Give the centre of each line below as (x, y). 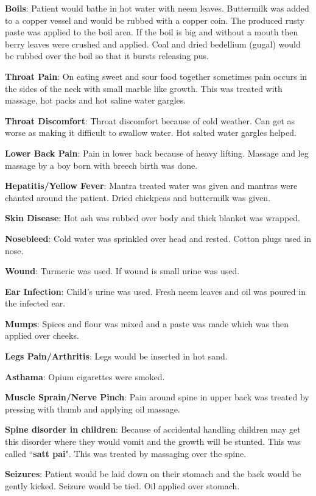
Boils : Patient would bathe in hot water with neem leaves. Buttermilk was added (157, 8)
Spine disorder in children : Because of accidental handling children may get (153, 429)
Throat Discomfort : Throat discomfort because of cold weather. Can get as (150, 120)
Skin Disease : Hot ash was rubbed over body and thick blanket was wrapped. (153, 218)
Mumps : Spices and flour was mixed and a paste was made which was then (147, 323)
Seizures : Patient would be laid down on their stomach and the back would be (153, 474)
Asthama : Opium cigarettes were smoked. (85, 376)
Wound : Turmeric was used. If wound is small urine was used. (122, 271)
